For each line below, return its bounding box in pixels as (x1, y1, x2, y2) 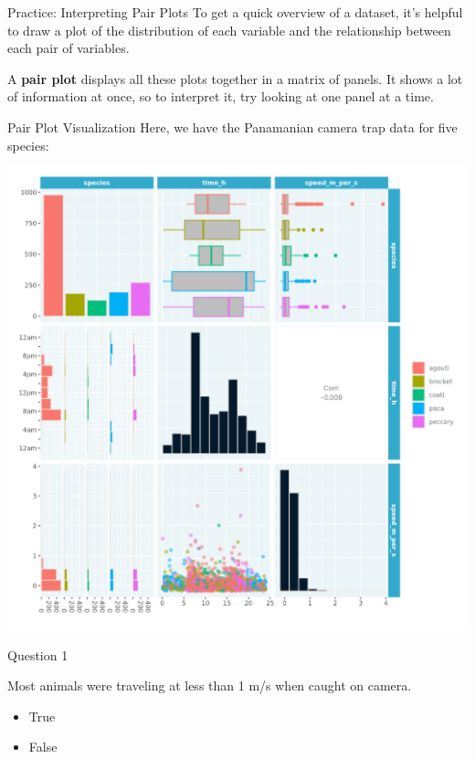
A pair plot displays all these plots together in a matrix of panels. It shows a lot (7, 69, 463, 88)
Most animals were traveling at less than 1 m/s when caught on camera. (7, 676, 412, 695)
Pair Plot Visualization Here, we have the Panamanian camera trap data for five (7, 117, 458, 136)
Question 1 (7, 645, 69, 664)
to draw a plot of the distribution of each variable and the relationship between (7, 20, 451, 39)
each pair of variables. (7, 38, 130, 58)
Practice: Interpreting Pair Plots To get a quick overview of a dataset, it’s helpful (7, 3, 463, 21)
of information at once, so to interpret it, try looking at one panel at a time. (7, 87, 434, 106)
